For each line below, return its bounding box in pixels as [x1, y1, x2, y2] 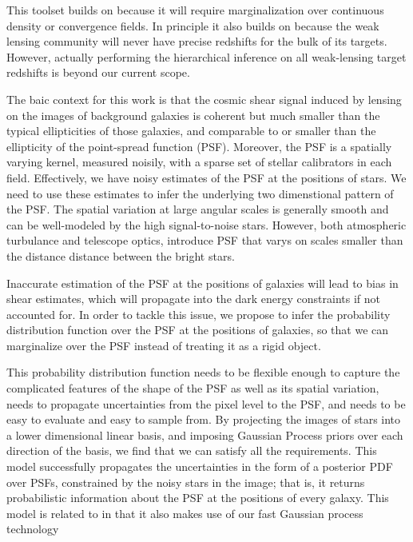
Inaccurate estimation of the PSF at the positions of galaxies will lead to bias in [6, 274, 399, 291]
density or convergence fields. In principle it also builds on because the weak [6, 17, 379, 34]
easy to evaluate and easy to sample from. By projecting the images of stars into [6, 411, 401, 428]
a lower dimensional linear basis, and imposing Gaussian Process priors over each [6, 426, 403, 443]
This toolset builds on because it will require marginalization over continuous [6, 2, 384, 18]
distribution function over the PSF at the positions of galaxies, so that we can [6, 321, 389, 338]
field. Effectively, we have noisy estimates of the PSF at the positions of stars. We [6, 169, 407, 185]
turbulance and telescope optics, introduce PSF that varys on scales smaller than [6, 232, 403, 249]
